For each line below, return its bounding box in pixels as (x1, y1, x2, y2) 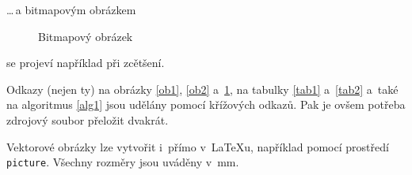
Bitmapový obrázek (38, 28, 133, 44)
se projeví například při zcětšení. (6, 54, 165, 71)
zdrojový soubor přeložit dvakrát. (6, 111, 169, 128)
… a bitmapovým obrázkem (6, 2, 136, 17)
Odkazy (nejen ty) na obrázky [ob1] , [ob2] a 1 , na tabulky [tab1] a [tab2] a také (6, 80, 399, 97)
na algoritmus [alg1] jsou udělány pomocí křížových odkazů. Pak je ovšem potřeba (6, 96, 406, 113)
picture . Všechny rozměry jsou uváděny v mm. (6, 154, 239, 170)
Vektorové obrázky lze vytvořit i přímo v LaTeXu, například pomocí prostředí (6, 138, 389, 155)
